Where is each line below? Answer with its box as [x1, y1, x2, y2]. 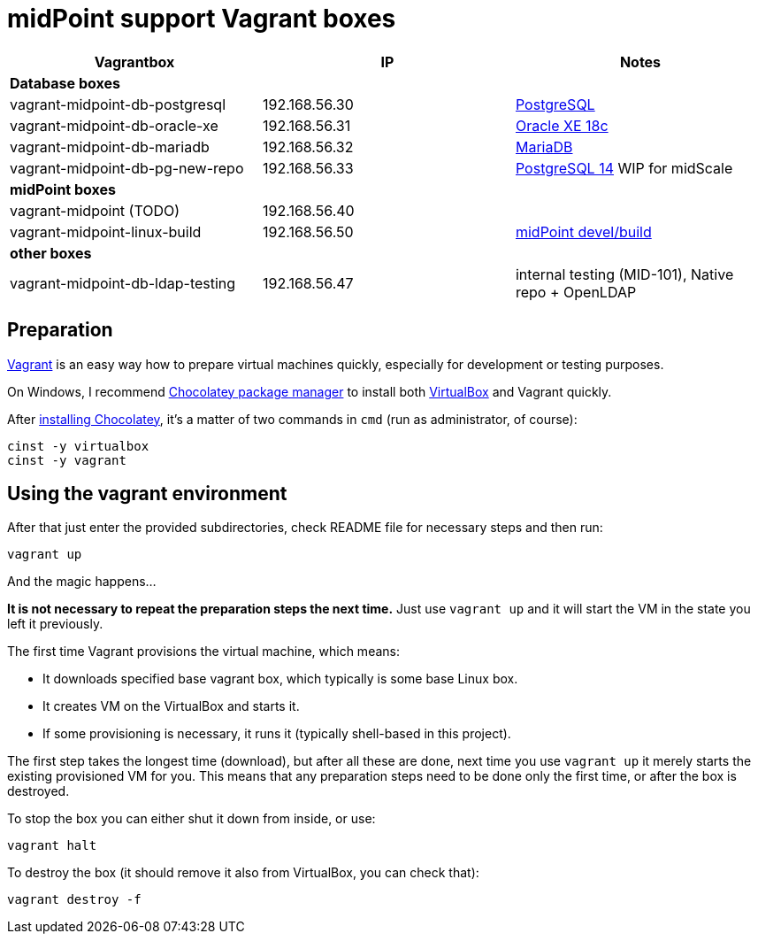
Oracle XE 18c [515, 116, 609, 135]
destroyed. [7, 783, 70, 799]
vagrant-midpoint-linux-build [10, 222, 202, 241]
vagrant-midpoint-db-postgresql [10, 95, 226, 113]
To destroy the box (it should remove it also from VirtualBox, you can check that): [7, 865, 479, 881]
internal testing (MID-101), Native [515, 265, 734, 283]
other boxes [10, 243, 92, 262]
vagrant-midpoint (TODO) [10, 201, 180, 220]
